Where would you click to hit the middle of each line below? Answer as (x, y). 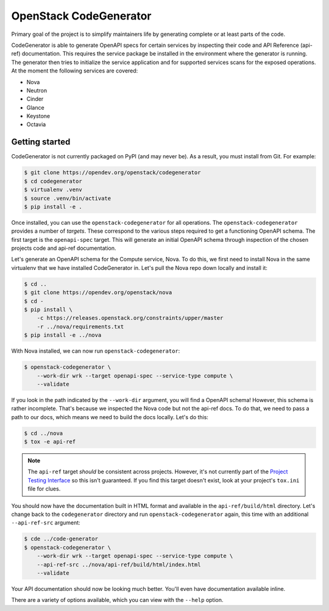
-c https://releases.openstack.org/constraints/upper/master (130, 318)
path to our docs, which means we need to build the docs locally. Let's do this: (110, 417)
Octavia (36, 124)
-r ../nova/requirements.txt (80, 327)
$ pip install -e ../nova (63, 335)
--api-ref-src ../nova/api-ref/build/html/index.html (119, 564)
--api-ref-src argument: (46, 523)
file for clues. (44, 489)
